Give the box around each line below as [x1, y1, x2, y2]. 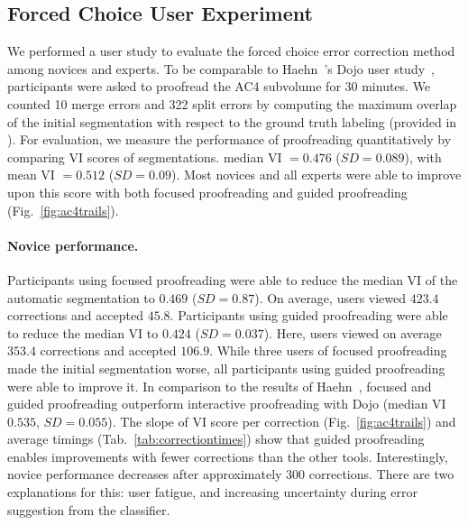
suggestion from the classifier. [7, 500, 170, 519]
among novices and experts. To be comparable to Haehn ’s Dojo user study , [7, 59, 435, 78]
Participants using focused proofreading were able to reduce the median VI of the [7, 270, 458, 289]
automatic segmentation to [7, 288, 155, 307]
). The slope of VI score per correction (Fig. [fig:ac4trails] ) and [107, 411, 456, 430]
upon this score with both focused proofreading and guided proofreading [7, 182, 408, 201]
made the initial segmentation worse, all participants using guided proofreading [7, 358, 445, 377]
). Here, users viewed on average [263, 323, 442, 342]
